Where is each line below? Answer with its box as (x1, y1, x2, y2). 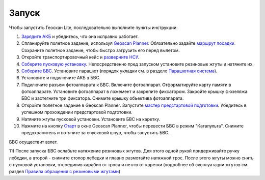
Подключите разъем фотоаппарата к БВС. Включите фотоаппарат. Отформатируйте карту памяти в (21, 82, 232, 88)
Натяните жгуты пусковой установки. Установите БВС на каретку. (21, 116, 160, 122)
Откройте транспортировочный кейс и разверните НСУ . (21, 54, 140, 60)
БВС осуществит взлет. (9, 139, 58, 145)
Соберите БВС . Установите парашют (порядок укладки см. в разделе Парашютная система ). (21, 68, 218, 74)
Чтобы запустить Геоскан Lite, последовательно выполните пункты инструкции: (9, 25, 178, 30)
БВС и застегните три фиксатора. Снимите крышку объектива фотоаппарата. (21, 95, 184, 101)
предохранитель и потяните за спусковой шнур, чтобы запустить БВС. (21, 130, 170, 136)
